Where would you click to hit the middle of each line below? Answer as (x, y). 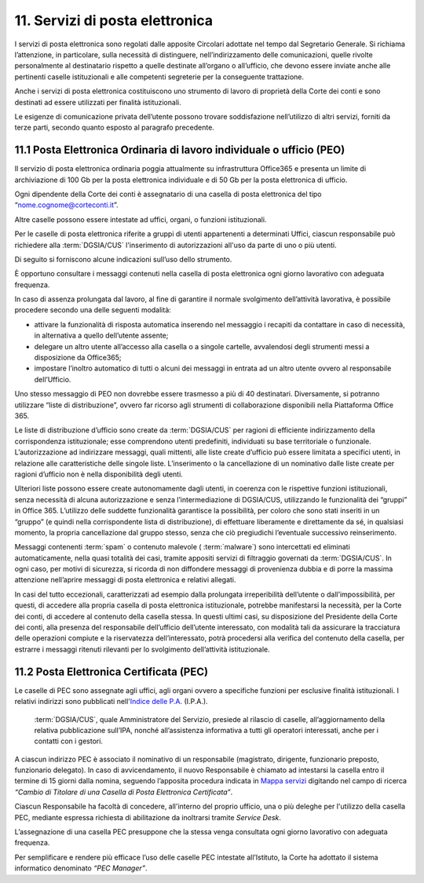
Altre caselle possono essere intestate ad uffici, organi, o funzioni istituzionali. (141, 219)
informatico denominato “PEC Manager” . (81, 868)
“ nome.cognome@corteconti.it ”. (66, 205)
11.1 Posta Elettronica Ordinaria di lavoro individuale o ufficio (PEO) (180, 150)
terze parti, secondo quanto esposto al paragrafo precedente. (115, 128)
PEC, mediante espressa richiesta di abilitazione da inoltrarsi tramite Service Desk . (148, 817)
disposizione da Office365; (78, 358)
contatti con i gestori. (69, 741)
